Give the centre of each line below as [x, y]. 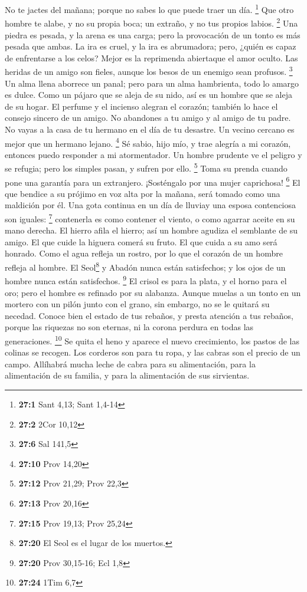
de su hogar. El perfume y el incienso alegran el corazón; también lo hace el [141, 106]
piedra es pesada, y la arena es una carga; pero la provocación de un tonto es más [153, 34]
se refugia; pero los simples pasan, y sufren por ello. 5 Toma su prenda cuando [146, 167]
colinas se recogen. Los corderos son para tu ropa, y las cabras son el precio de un [153, 352]
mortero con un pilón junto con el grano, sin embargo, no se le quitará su [137, 304]
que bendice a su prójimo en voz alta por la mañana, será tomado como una [143, 193]
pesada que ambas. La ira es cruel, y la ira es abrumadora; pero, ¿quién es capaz [151, 46]
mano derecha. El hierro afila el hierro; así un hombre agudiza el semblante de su [151, 230]
